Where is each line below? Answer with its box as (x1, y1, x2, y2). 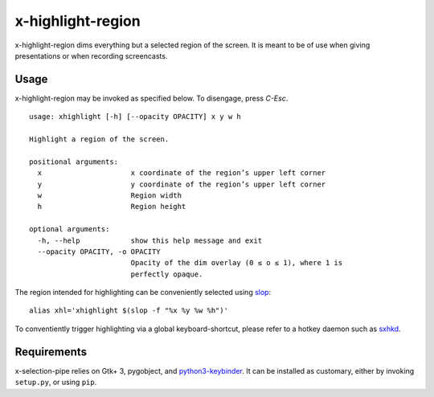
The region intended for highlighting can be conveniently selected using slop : (14, 288, 272, 297)
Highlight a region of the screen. (29, 135, 170, 144)
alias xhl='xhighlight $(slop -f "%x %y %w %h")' (29, 306, 229, 315)
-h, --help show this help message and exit (37, 235, 263, 245)
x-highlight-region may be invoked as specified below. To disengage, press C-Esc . (14, 93, 289, 103)
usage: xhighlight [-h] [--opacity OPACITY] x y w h (29, 113, 241, 121)
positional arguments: (29, 157, 119, 166)
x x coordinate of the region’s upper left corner (37, 169, 326, 178)
